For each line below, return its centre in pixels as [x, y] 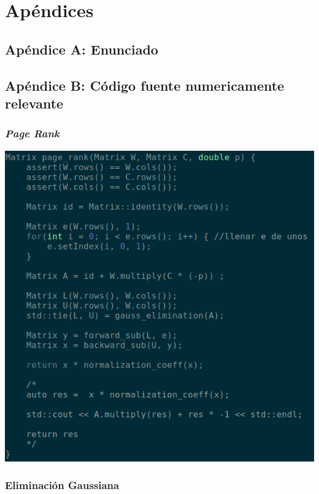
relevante [34, 103]
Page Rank [32, 133]
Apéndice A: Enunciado [82, 49]
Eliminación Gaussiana [62, 485]
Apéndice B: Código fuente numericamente [145, 85]
